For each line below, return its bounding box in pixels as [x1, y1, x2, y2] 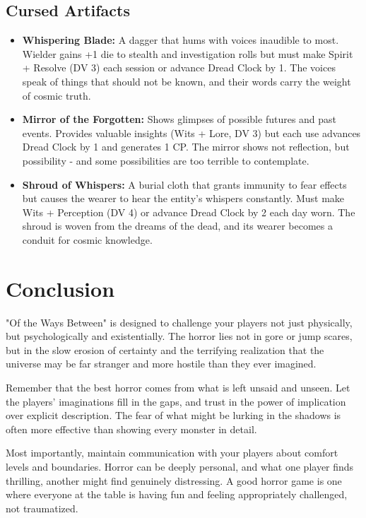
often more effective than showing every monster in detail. [6, 421, 257, 436]
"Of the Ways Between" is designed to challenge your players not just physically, [6, 314, 353, 329]
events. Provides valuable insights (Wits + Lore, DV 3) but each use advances [22, 125, 361, 140]
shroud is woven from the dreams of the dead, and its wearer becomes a [22, 218, 333, 233]
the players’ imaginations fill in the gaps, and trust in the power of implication [6, 394, 346, 408]
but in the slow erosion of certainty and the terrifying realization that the [6, 342, 324, 357]
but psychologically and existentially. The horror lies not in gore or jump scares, [6, 329, 353, 343]
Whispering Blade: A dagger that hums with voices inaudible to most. [22, 33, 339, 47]
